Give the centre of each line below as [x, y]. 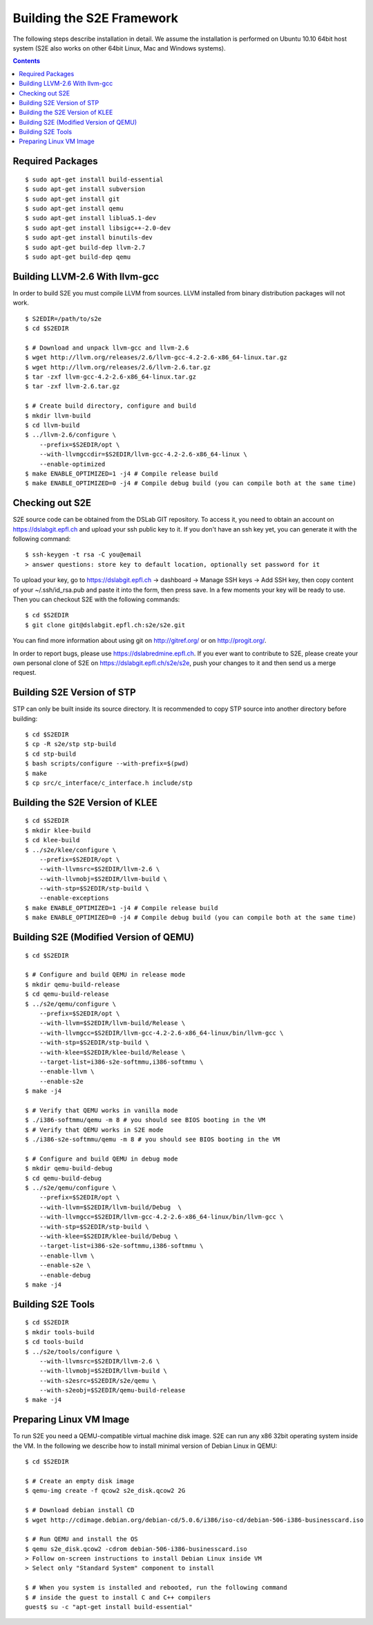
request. [25, 673]
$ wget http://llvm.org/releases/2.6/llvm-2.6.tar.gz [118, 367]
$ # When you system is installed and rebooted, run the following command [156, 1588]
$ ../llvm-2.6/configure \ [71, 435]
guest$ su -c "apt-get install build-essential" [109, 1607]
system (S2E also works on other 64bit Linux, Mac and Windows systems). [119, 48]
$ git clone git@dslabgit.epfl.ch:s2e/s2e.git [105, 625]
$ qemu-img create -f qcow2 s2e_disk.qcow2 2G [105, 1491]
